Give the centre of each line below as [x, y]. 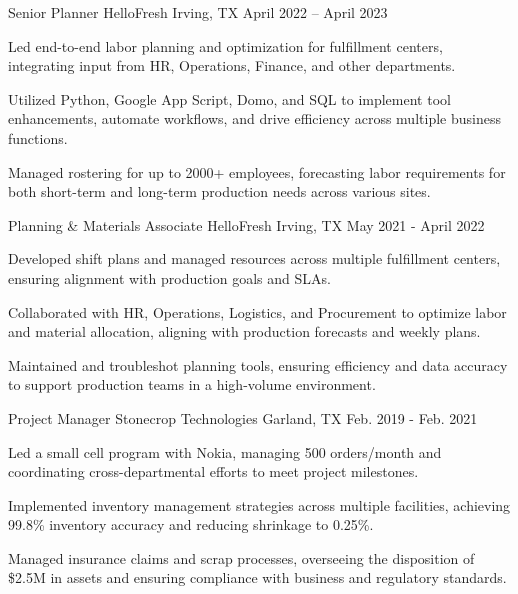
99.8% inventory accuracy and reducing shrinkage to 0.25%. [191, 524]
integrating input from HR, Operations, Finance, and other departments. [232, 65]
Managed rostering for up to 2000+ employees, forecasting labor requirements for [257, 171]
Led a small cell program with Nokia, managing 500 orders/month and [225, 451]
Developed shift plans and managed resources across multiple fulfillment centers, [254, 258]
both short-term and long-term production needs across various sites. [219, 191]
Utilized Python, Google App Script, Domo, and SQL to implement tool [229, 98]
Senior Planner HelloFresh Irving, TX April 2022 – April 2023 [198, 12]
